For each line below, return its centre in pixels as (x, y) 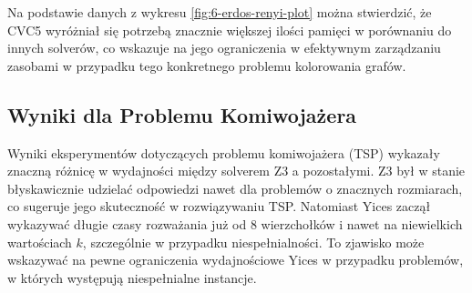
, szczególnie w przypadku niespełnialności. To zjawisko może (253, 242)
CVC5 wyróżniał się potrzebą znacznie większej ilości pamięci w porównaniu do (230, 30)
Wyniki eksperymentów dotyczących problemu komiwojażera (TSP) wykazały (224, 152)
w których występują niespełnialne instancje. (132, 277)
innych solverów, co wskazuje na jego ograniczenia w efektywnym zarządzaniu (224, 48)
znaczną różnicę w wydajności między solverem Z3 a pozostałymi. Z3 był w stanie (236, 171)
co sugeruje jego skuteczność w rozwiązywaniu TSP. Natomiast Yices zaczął (219, 206)
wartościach (40, 242)
